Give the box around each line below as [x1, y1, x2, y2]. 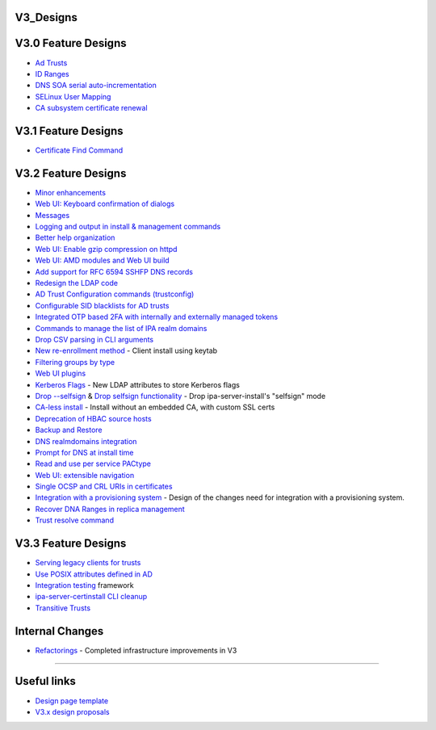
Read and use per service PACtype [35, 459, 151, 468]
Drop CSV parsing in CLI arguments [35, 334, 154, 344]
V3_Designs [15, 10, 78, 24]
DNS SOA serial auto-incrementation [35, 81, 157, 90]
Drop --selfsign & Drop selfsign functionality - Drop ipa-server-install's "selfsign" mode [35, 391, 326, 401]
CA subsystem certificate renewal [35, 103, 149, 113]
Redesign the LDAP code [35, 279, 119, 288]
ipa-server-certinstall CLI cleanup [35, 592, 148, 602]
